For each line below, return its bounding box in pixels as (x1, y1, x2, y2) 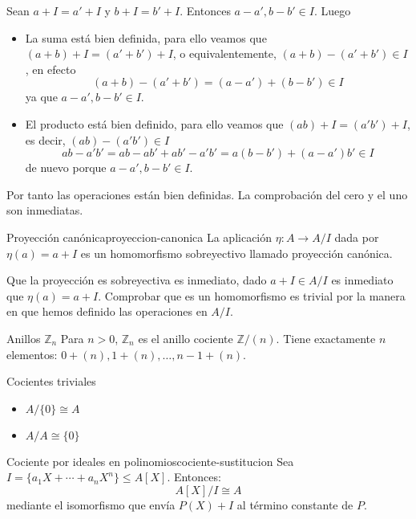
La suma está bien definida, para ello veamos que (25, 29, 267, 46)
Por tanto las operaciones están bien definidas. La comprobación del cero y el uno (6, 186, 408, 202)
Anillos (6, 329, 41, 346)
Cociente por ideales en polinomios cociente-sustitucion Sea (6, 452, 294, 469)
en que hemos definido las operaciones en (6, 303, 208, 320)
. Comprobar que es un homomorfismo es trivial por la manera (98, 287, 406, 304)
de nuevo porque (25, 159, 107, 176)
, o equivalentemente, (172, 45, 277, 62)
